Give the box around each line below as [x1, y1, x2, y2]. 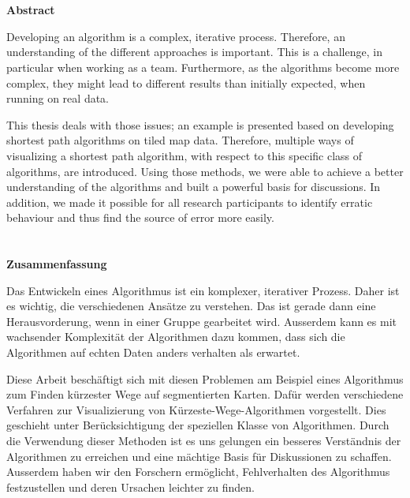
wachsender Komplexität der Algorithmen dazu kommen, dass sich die [6, 328, 345, 345]
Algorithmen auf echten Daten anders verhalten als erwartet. [6, 344, 300, 361]
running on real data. [6, 90, 110, 107]
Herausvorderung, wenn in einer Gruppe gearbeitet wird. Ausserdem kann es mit [6, 313, 397, 329]
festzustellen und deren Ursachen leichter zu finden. [6, 478, 255, 495]
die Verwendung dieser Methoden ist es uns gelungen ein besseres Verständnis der [6, 432, 401, 449]
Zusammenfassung [6, 256, 107, 272]
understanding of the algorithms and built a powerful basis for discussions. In [6, 178, 381, 195]
